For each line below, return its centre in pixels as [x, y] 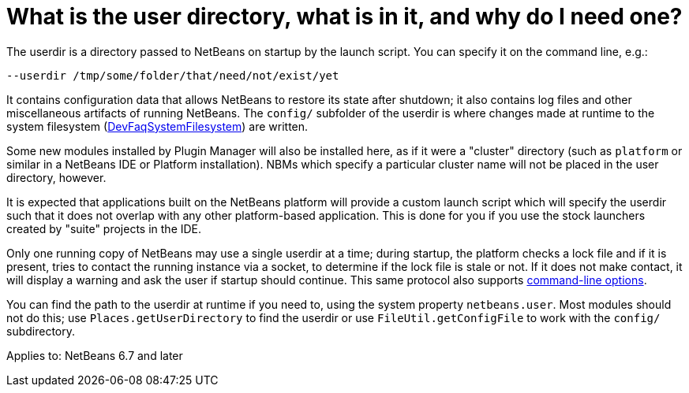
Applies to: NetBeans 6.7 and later [95, 355]
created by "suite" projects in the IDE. [104, 228]
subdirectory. [41, 331]
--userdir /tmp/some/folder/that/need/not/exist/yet [173, 75]
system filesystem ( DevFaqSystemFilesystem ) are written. [157, 126]
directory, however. [56, 177]
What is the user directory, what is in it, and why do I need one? [344, 17]
